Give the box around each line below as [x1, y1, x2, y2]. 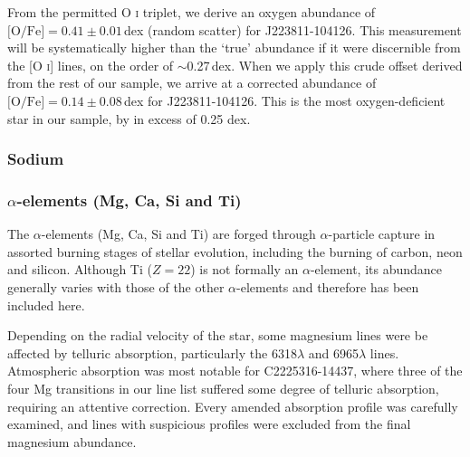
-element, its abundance [310, 260, 443, 279]
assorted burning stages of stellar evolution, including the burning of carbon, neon [7, 242, 463, 261]
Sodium [7, 148, 64, 170]
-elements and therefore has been [236, 278, 419, 296]
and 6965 [308, 343, 360, 362]
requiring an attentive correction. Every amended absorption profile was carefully [7, 396, 458, 415]
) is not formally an [190, 260, 299, 279]
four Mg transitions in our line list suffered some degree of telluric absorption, [7, 378, 439, 397]
